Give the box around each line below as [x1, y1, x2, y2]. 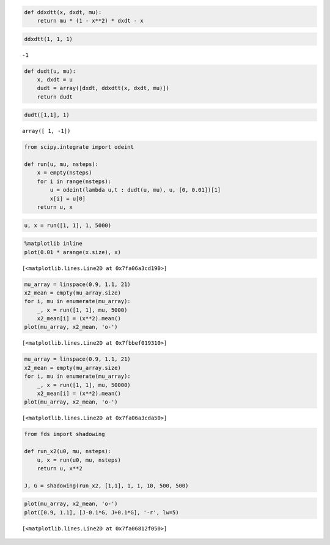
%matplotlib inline [24, 240, 82, 247]
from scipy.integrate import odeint [24, 144, 134, 151]
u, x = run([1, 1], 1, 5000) [24, 222, 112, 229]
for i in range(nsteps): [37, 178, 112, 185]
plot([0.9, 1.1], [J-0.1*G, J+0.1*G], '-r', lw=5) [24, 509, 180, 516]
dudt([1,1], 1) [24, 111, 70, 119]
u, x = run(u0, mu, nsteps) [37, 456, 122, 464]
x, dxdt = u [37, 76, 73, 83]
